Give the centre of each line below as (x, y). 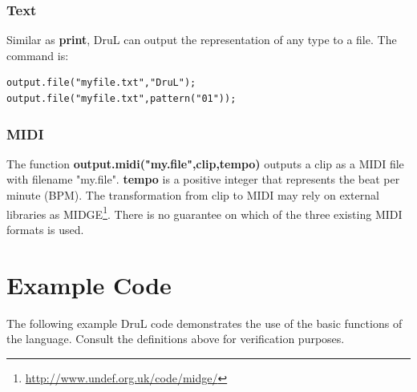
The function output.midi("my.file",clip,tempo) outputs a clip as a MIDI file (205, 163)
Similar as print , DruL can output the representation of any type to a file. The (202, 40)
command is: (38, 55)
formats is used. (45, 229)
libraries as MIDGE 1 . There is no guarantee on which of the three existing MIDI (204, 212)
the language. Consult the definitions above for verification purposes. (176, 339)
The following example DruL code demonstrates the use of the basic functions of (204, 323)
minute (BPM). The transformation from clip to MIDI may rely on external (193, 195)
